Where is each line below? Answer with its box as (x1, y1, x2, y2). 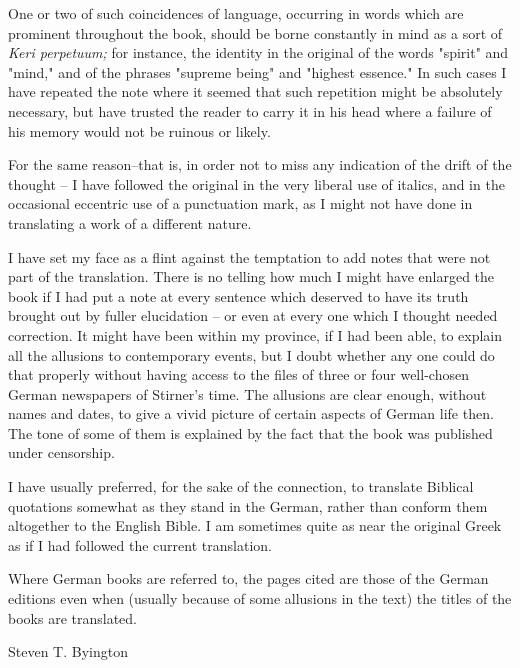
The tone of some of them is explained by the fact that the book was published (8, 422, 493, 443)
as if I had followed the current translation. (8, 534, 272, 555)
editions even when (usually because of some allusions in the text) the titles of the (8, 588, 512, 609)
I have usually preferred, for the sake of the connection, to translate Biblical (8, 476, 474, 497)
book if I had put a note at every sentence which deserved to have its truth (8, 285, 469, 306)
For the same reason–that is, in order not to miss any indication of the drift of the (8, 154, 512, 175)
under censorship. (8, 442, 115, 463)
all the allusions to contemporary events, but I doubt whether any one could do (8, 344, 495, 365)
